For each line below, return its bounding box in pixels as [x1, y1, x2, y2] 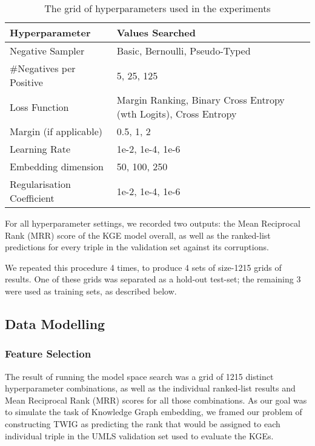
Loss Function [10, 99, 69, 114]
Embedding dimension [10, 159, 104, 173]
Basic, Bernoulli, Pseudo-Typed [116, 44, 251, 58]
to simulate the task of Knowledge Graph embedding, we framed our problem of [5, 405, 302, 418]
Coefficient [10, 191, 55, 205]
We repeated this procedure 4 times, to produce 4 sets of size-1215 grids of [5, 261, 282, 273]
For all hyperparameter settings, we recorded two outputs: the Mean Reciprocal [5, 217, 300, 229]
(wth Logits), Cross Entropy [116, 107, 237, 121]
